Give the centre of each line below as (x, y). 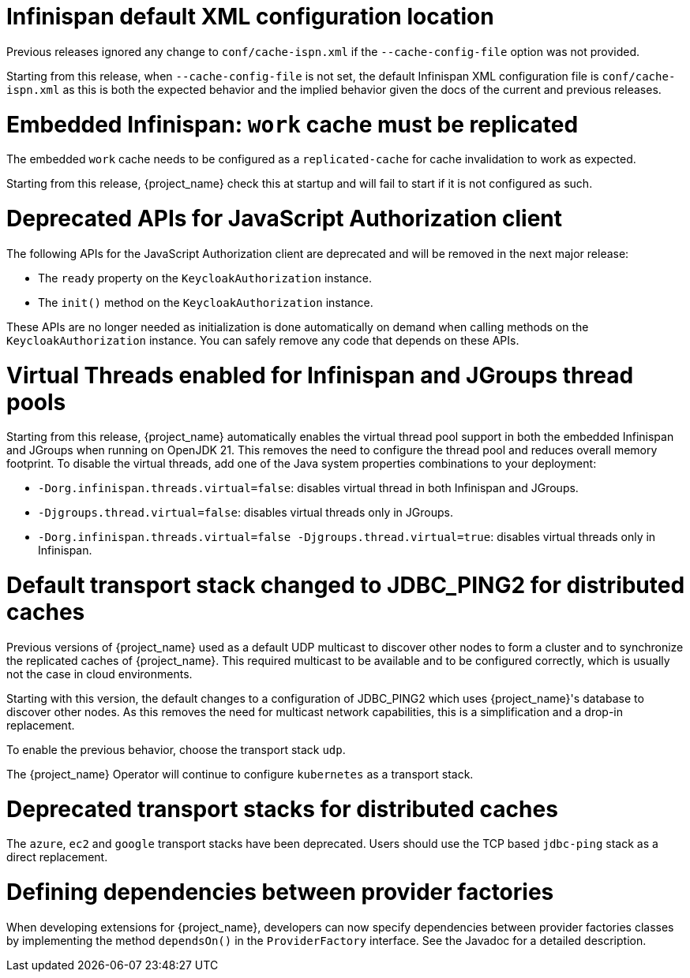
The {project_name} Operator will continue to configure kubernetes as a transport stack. (240, 774)
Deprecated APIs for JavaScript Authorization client (284, 218)
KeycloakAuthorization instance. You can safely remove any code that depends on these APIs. (263, 340)
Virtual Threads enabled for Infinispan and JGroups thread (320, 375)
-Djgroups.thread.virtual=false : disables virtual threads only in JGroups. (246, 513)
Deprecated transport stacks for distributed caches (282, 809)
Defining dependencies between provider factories (280, 892)
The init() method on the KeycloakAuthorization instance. (206, 302)
